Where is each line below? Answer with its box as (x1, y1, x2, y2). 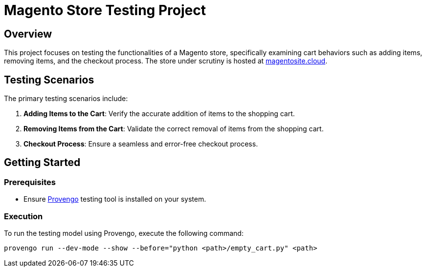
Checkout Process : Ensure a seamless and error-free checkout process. (23, 140, 258, 148)
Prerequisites (4, 177, 56, 187)
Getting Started (4, 156, 81, 169)
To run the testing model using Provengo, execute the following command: (4, 229, 244, 237)
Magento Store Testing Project (4, 2, 206, 19)
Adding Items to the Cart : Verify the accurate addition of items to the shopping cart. (23, 109, 295, 118)
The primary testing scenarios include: (4, 94, 128, 103)
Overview (4, 27, 52, 40)
